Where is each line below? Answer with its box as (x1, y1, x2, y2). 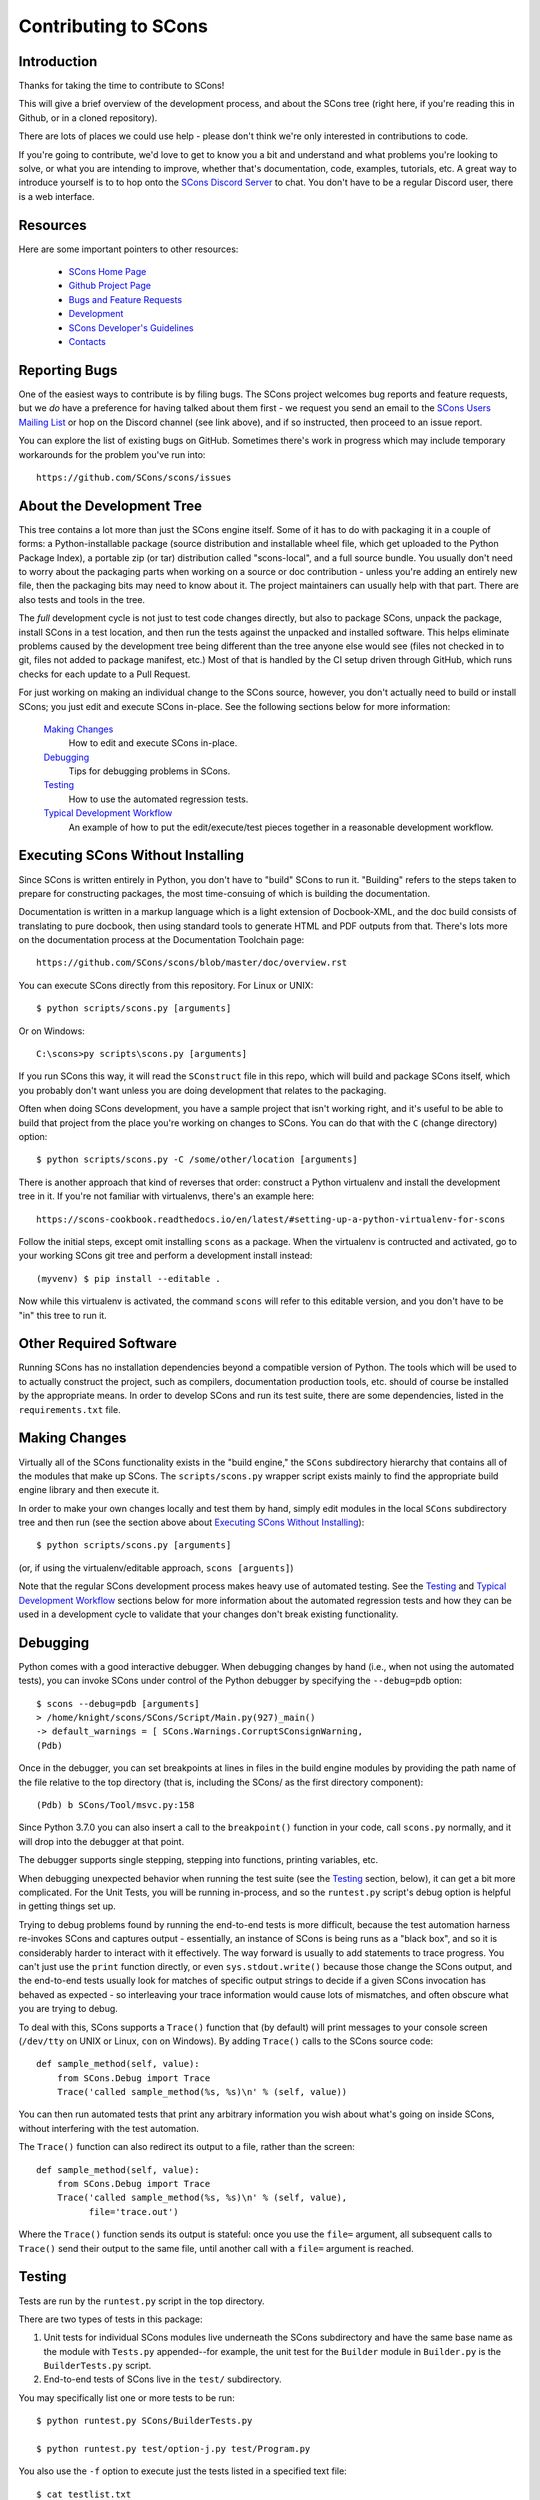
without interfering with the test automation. (18, 2122, 200, 2134)
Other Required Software (18, 1335, 177, 1352)
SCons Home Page (68, 266, 147, 278)
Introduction (18, 53, 98, 70)
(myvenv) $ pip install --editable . (36, 1273, 222, 1284)
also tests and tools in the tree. (18, 593, 145, 605)
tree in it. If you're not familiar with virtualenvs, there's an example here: (18, 1190, 315, 1202)
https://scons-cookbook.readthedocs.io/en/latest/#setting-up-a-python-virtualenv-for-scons (36, 1213, 506, 1225)
